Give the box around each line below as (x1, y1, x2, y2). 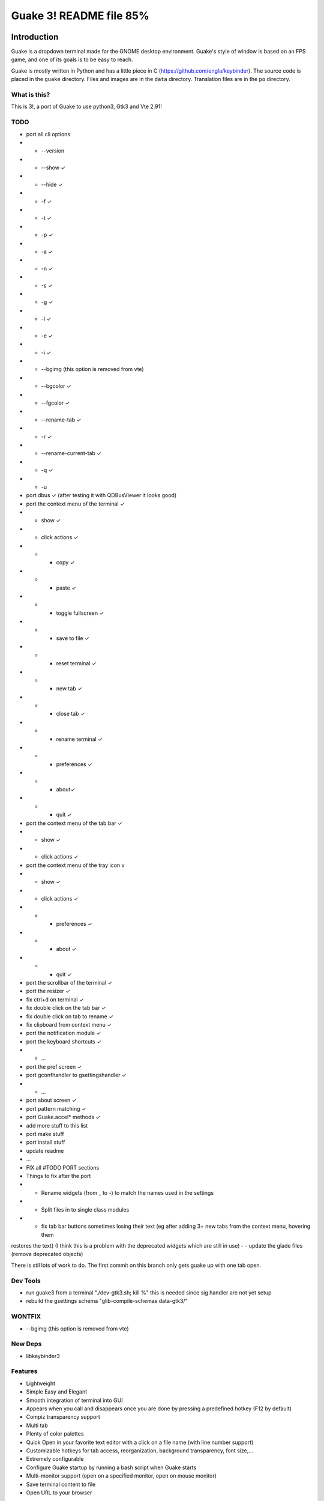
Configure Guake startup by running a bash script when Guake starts (26, 1464, 197, 1471)
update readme (26, 1147, 64, 1154)
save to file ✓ (56, 634, 89, 642)
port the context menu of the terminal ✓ (26, 500, 125, 507)
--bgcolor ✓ (41, 382, 71, 390)
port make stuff (26, 1131, 64, 1137)
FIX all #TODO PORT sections (26, 1164, 100, 1171)
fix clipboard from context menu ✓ (26, 1021, 112, 1028)
